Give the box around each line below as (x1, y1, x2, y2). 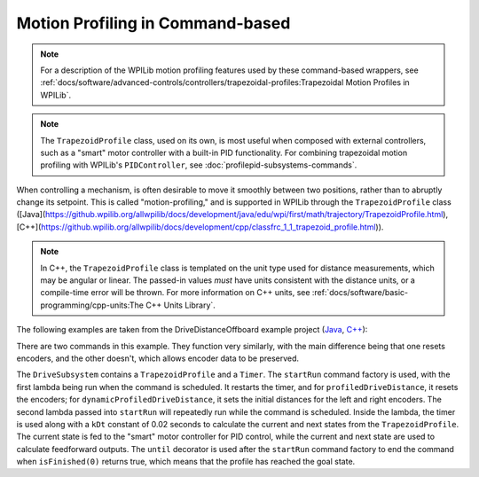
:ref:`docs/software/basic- (311, 287, 409, 298)
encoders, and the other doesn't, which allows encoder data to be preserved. (16, 353, 300, 364)
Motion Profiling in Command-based (16, 13, 291, 33)
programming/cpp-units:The (40, 300, 144, 310)
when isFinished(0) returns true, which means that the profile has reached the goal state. (16, 457, 356, 467)
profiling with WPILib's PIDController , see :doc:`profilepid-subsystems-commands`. (40, 160, 357, 170)
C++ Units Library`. (145, 300, 216, 310)
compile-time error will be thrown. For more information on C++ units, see (40, 287, 310, 298)
